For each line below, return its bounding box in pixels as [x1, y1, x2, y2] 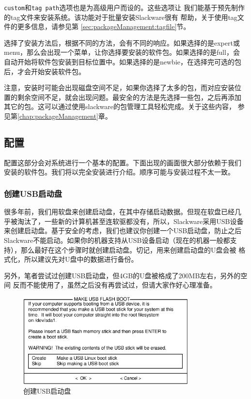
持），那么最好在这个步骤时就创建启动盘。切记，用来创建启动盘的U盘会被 [4, 244, 236, 255]
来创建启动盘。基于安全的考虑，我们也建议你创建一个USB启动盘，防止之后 [4, 225, 242, 236]
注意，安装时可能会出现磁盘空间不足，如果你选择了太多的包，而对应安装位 [4, 82, 241, 93]
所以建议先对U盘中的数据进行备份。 [24, 254, 138, 264]
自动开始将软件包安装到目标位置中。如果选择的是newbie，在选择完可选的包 [4, 57, 241, 67]
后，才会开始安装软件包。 [4, 66, 85, 76]
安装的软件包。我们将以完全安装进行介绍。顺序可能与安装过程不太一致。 [4, 167, 235, 177]
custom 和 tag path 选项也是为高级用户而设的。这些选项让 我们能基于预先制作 [4, 2, 245, 12]
